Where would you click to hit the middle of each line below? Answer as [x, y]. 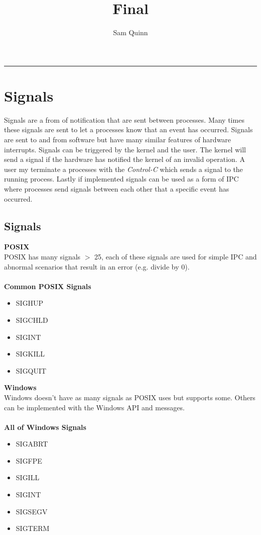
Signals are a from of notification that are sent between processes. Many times [124, 119]
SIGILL [28, 477]
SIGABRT [32, 444]
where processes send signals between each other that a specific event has [117, 189]
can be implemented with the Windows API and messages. [94, 407]
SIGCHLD [32, 320]
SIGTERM [33, 528]
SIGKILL [30, 354]
